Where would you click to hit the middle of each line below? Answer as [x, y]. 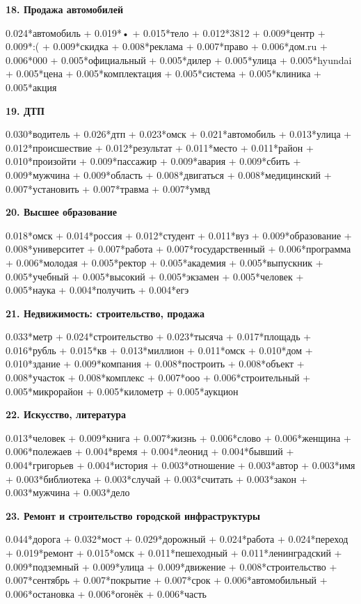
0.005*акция [31, 87]
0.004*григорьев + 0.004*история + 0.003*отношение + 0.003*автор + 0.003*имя [180, 465]
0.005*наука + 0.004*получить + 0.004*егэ [97, 290]
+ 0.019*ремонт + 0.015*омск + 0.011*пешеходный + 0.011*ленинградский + [174, 553]
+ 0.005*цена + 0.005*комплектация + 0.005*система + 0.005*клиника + [163, 73]
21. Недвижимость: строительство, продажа [105, 313]
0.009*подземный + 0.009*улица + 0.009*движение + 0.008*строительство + [171, 566]
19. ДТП [25, 110]
